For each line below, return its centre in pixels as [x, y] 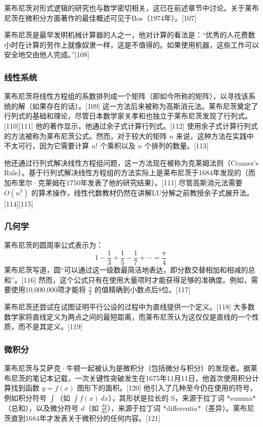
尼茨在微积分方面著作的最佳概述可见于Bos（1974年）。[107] [100, 17]
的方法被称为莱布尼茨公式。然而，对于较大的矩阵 [85, 135]
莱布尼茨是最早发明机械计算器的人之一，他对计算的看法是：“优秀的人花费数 [130, 35]
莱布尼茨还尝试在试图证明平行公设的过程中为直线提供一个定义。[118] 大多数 [129, 307]
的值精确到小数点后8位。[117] [142, 289]
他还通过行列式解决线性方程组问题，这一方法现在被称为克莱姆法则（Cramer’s [131, 162]
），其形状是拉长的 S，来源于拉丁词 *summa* [182, 397]
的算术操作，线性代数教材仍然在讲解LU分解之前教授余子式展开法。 [142, 192]
